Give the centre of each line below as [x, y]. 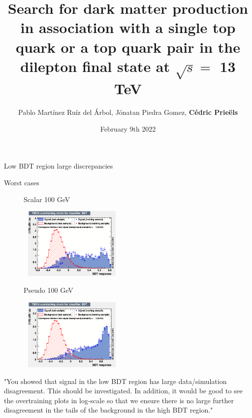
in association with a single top [128, 27]
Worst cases [22, 182]
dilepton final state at [95, 66]
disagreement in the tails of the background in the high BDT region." [109, 410]
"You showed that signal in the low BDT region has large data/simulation [115, 381]
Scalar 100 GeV [47, 199]
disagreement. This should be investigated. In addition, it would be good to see [123, 391]
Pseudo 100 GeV [48, 290]
